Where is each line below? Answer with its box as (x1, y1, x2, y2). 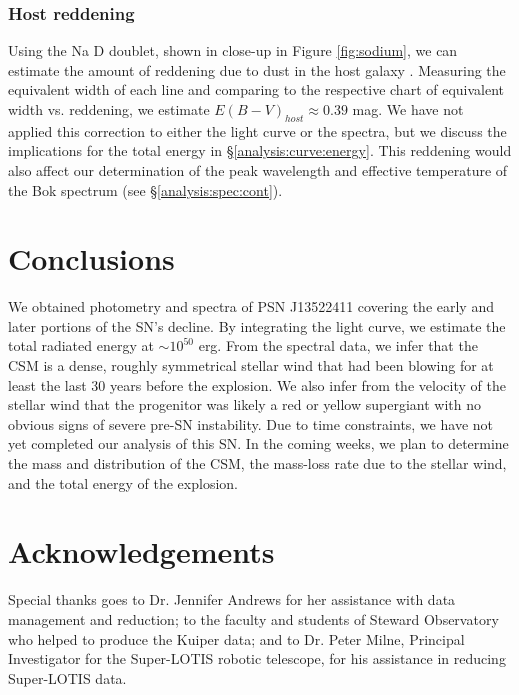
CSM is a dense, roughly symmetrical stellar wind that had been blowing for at (8, 355, 494, 376)
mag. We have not (352, 99, 464, 119)
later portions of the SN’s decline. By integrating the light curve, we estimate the (8, 315, 506, 336)
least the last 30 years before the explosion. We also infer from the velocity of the (8, 374, 506, 395)
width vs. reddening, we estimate (8, 99, 210, 119)
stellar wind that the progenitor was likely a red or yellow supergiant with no (8, 394, 481, 415)
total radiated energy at (8, 335, 154, 356)
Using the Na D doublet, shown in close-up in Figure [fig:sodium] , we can (8, 40, 458, 61)
